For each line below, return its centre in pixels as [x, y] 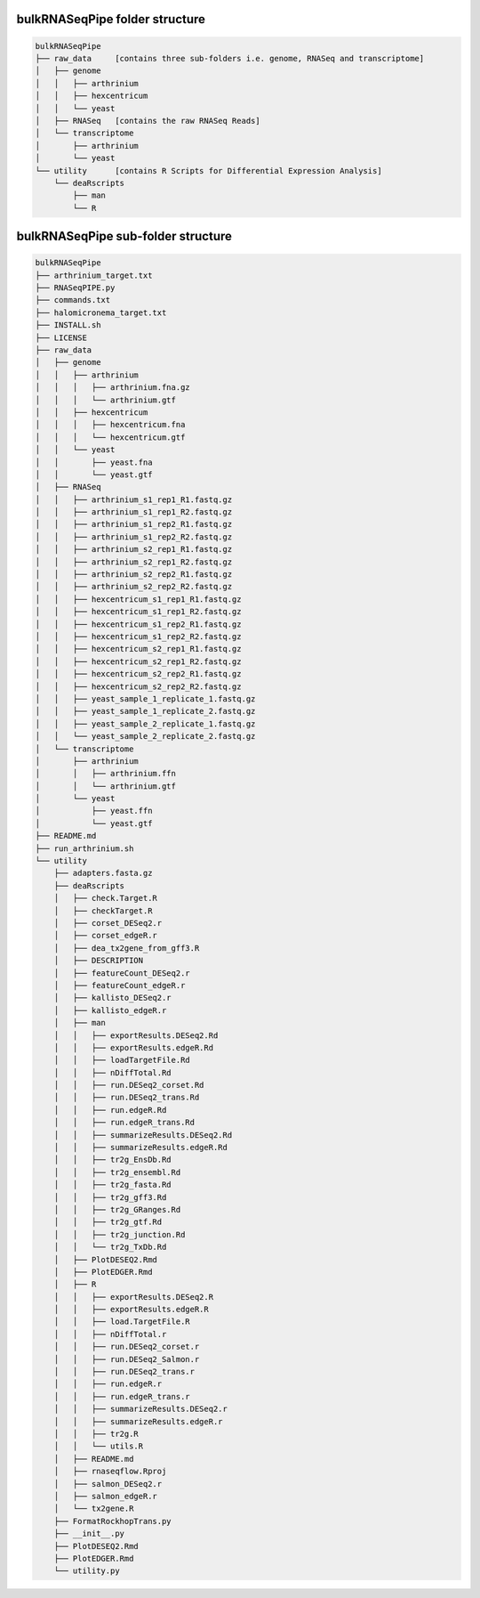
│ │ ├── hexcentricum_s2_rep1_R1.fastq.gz [138, 649]
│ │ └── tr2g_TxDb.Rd [110, 1247]
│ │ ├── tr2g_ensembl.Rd [117, 1172]
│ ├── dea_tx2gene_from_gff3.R [127, 948]
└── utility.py [87, 1571]
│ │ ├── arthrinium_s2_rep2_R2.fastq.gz [134, 587]
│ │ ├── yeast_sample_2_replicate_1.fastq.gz [145, 724]
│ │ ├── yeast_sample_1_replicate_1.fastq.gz [145, 698]
